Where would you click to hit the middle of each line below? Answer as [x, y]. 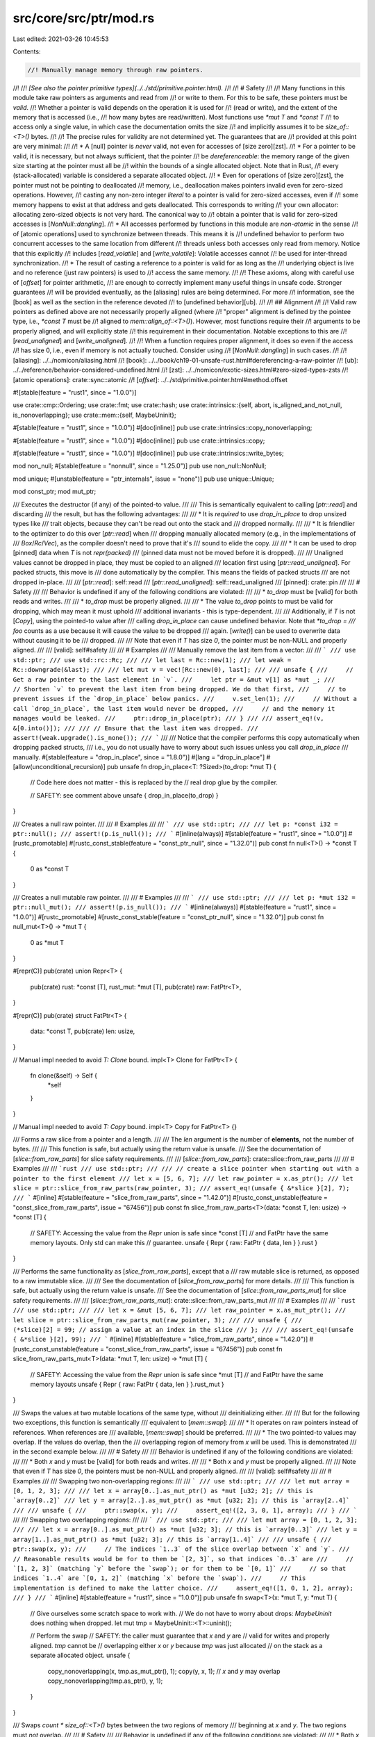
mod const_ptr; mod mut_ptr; [55, 492]
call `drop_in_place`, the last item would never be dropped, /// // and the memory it [174, 708]
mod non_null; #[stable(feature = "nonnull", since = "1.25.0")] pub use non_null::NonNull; [140, 466]
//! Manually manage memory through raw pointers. [116, 70]
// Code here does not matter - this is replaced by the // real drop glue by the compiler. [154, 782]
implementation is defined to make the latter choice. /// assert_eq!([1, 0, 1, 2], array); [183, 1588]
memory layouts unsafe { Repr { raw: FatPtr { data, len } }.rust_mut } [127, 1384]
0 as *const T [50, 869]
